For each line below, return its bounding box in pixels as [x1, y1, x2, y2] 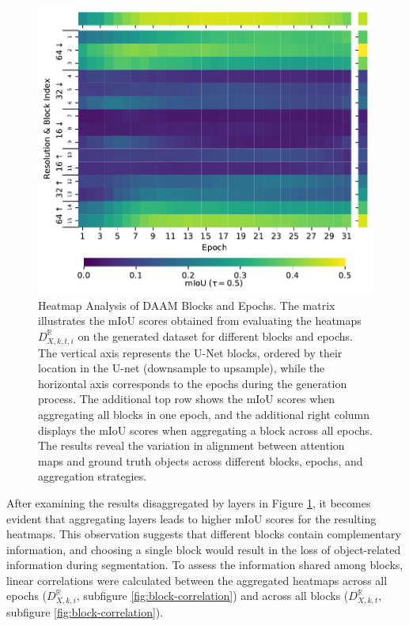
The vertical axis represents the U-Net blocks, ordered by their [38, 344, 343, 360]
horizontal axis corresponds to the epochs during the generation [38, 375, 347, 391]
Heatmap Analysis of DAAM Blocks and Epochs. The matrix [38, 296, 335, 313]
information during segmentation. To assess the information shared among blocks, [6, 556, 403, 573]
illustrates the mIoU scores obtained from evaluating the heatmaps [38, 312, 362, 329]
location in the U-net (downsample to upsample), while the [38, 360, 325, 376]
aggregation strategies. [38, 468, 147, 485]
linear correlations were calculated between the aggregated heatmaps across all [6, 571, 388, 588]
